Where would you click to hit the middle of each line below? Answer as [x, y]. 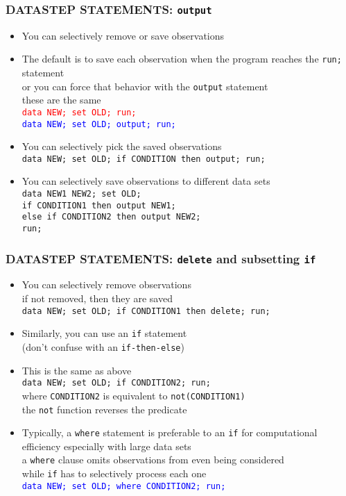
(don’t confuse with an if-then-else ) [103, 346]
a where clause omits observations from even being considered [153, 460]
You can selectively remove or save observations [123, 35]
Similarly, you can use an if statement [104, 333]
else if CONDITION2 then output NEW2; [111, 217]
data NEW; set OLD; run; [79, 112]
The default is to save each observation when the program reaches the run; [182, 59]
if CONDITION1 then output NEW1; [99, 205]
